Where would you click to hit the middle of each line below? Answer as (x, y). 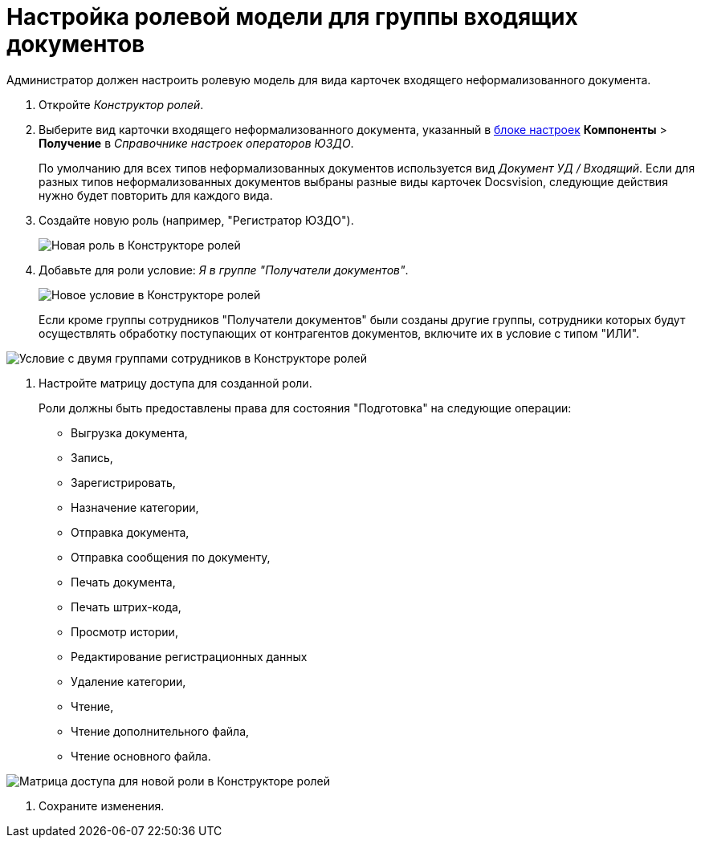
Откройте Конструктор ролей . (121, 104)
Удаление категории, (128, 681)
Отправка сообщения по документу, (171, 557)
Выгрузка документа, (129, 432)
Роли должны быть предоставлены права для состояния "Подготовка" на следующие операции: (305, 408)
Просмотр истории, (124, 631)
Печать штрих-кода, (126, 607)
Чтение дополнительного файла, (160, 731)
